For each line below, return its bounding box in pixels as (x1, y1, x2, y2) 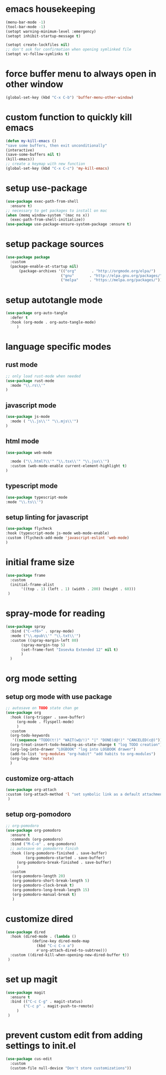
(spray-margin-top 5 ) (21, 642, 66, 647)
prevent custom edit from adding (5, 1030, 143, 1041)
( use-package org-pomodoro (5, 828, 61, 833)
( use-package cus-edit (5, 1056, 52, 1061)
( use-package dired (5, 929, 46, 934)
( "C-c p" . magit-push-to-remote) (23, 1004, 94, 1009)
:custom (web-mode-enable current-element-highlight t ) (10, 464, 127, 469)
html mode (5, 437, 39, 445)
